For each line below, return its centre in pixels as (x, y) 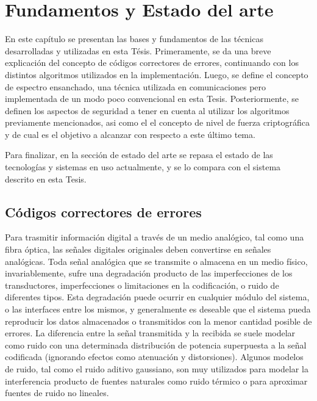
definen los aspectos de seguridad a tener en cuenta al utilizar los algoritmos (147, 110)
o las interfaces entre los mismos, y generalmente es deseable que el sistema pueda (158, 309)
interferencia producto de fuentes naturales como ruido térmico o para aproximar (156, 381)
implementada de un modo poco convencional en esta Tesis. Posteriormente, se (152, 99)
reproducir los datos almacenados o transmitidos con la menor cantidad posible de (158, 321)
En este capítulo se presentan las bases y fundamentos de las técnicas (134, 39)
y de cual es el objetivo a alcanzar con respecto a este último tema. (130, 134)
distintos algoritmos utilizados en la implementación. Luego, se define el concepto (157, 74)
